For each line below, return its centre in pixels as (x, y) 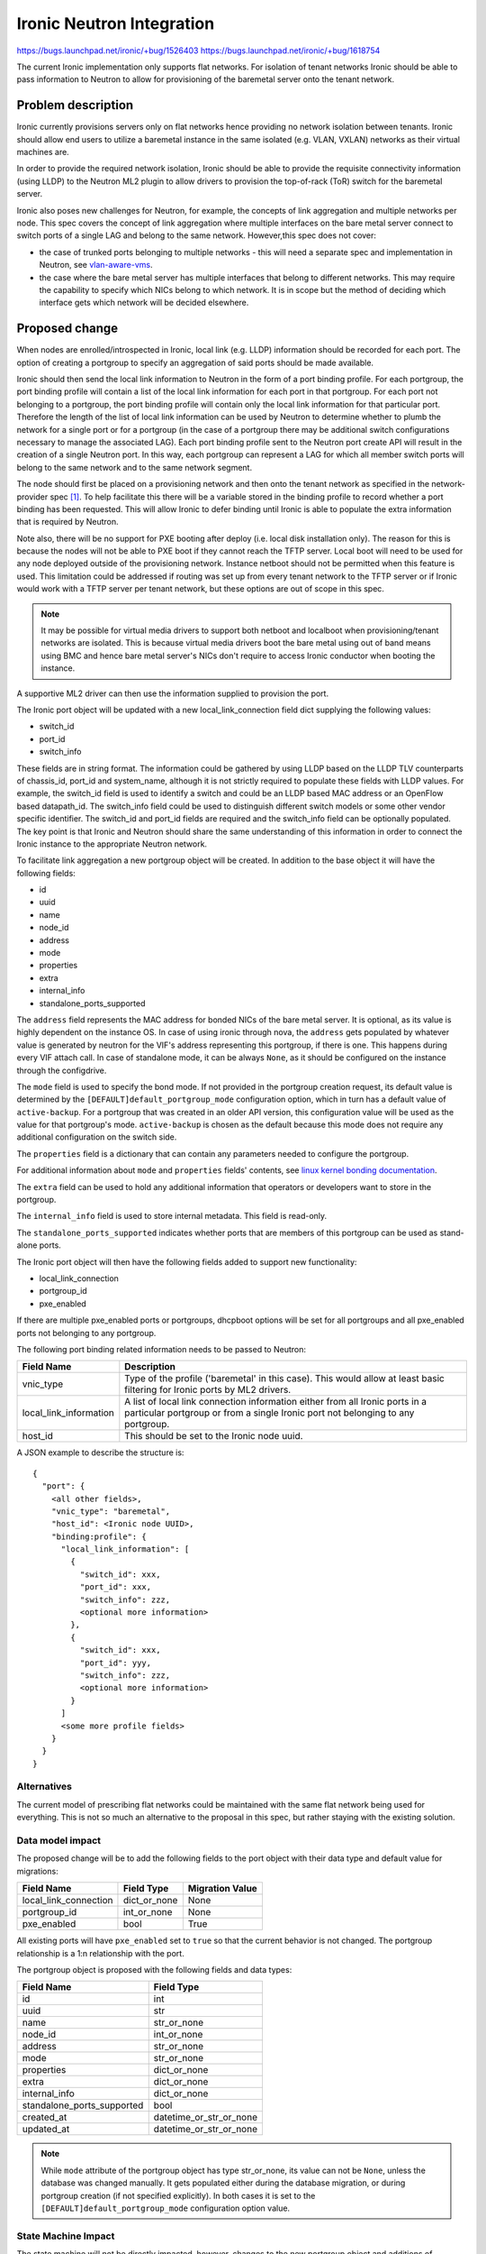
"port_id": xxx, (116, 1587)
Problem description (75, 105)
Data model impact (59, 1841)
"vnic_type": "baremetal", (111, 1511)
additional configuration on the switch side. (97, 1137)
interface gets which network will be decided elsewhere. (144, 303)
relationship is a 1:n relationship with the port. (100, 1953)
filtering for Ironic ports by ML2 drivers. (208, 1390)
